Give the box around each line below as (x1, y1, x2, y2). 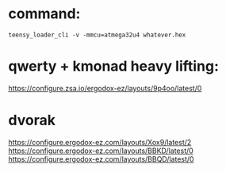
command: (8, 5, 81, 23)
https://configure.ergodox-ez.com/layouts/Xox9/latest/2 (8, 137, 192, 147)
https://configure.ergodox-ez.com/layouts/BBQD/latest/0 (8, 154, 194, 163)
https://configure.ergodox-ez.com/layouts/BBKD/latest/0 (8, 146, 194, 155)
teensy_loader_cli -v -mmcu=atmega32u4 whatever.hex (8, 31, 186, 39)
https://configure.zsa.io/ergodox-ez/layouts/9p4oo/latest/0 (8, 83, 202, 93)
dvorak (8, 112, 56, 129)
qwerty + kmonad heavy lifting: (8, 57, 220, 75)
